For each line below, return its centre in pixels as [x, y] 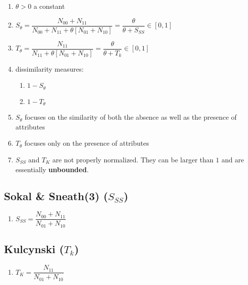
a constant [49, 6]
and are [233, 159]
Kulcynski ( [34, 249]
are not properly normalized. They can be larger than [133, 159]
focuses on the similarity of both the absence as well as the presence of [131, 117]
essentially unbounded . [52, 169]
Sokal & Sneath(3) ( [56, 195]
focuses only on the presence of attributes [87, 143]
